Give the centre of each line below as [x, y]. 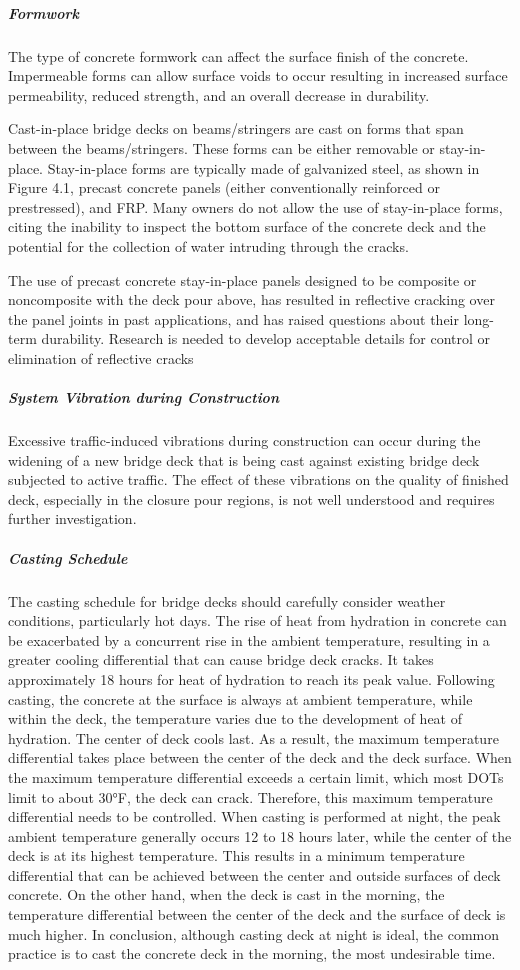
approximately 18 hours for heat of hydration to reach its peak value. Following [251, 678]
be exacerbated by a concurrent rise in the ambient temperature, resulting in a [249, 639]
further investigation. [72, 518]
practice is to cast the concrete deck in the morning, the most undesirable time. [252, 953]
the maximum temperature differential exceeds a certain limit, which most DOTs [256, 776]
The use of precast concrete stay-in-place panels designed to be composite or [242, 279]
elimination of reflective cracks [101, 357]
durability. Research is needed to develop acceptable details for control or [266, 338]
